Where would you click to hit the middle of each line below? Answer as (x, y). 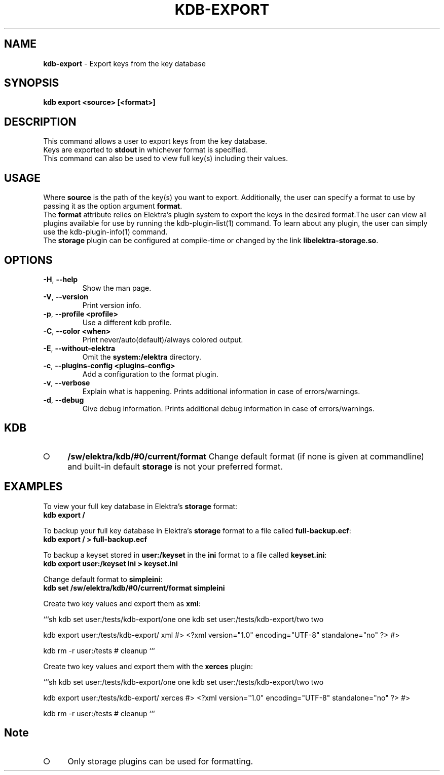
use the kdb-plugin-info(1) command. (105, 232)
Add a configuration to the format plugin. (150, 374)
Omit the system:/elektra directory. (142, 357)
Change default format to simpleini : (103, 579)
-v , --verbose (67, 382)
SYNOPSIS (32, 83)
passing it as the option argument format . (113, 206)
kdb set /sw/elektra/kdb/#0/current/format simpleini (134, 588)
